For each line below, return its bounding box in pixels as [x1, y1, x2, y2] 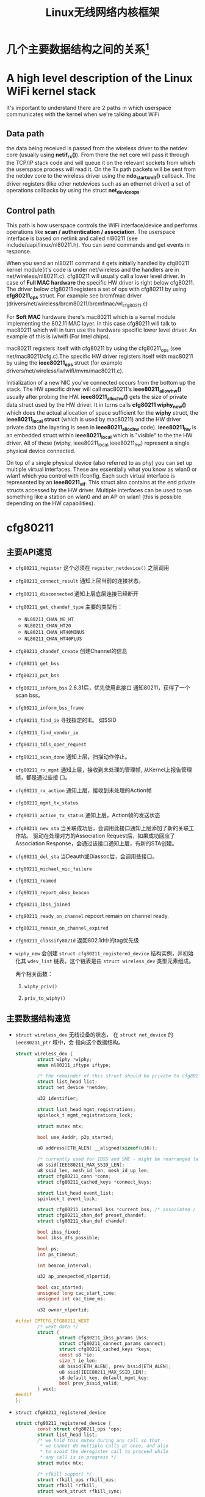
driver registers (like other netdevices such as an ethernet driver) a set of [6, 180, 190, 187]
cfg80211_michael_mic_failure [15, 866, 93, 872]
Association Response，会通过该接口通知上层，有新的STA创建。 [15, 840, 178, 847]
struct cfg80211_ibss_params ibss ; [59, 1335, 149, 1341]
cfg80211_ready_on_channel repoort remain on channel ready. [15, 912, 170, 920]
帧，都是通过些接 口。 [15, 774, 71, 781]
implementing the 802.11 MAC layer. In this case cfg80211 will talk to [6, 320, 177, 327]
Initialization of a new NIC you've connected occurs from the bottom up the [6, 379, 196, 386]
